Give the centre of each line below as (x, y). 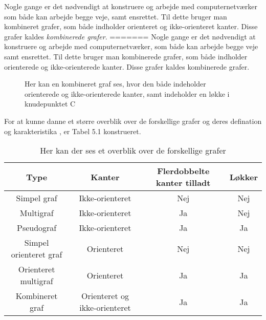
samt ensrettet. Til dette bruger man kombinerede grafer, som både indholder (126, 56)
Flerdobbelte (183, 171)
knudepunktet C (50, 104)
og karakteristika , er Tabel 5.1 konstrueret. (73, 131)
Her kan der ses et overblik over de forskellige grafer (133, 151)
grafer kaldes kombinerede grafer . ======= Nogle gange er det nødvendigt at (130, 36)
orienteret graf (37, 254)
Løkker (243, 177)
